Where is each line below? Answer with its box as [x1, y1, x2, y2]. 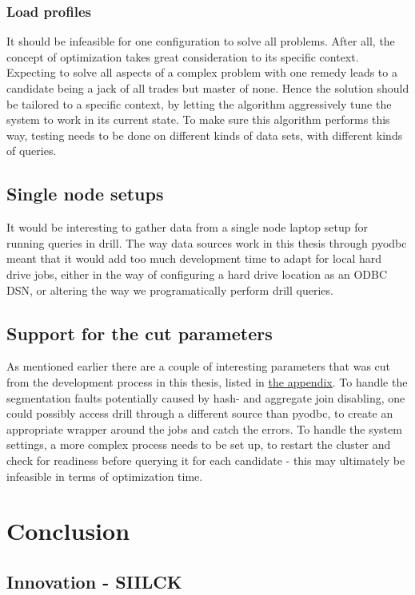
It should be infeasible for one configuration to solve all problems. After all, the [6, 33, 395, 50]
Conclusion [6, 514, 130, 547]
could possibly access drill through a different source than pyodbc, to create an [6, 405, 393, 422]
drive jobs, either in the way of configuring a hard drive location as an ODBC [6, 265, 387, 282]
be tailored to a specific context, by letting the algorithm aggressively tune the [6, 95, 392, 112]
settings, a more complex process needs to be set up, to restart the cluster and [6, 436, 391, 453]
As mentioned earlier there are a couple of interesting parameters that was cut [6, 358, 391, 375]
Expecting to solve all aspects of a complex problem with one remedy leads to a [6, 64, 397, 81]
